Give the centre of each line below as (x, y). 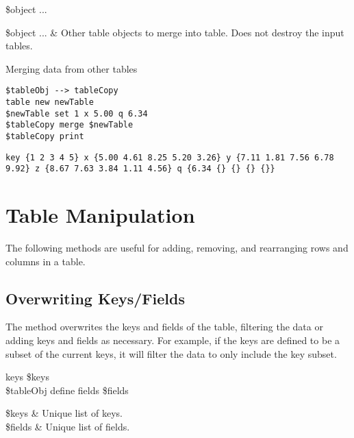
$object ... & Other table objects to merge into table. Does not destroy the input (175, 32)
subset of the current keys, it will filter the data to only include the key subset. (171, 353)
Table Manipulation (100, 215)
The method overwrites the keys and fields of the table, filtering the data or (164, 327)
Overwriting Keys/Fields (95, 298)
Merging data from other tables (72, 68)
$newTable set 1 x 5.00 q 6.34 (77, 113)
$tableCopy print (45, 136)
